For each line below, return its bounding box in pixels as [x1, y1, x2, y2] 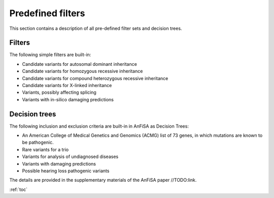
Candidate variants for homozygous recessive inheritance [22, 68, 143, 74]
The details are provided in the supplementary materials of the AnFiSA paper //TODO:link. [9, 177, 197, 183]
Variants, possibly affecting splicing [22, 89, 96, 96]
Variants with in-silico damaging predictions [22, 96, 114, 102]
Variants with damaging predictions [22, 161, 96, 167]
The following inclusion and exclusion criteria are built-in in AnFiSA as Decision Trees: [9, 123, 189, 129]
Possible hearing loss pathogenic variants [22, 168, 110, 174]
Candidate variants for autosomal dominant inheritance [22, 61, 137, 67]
